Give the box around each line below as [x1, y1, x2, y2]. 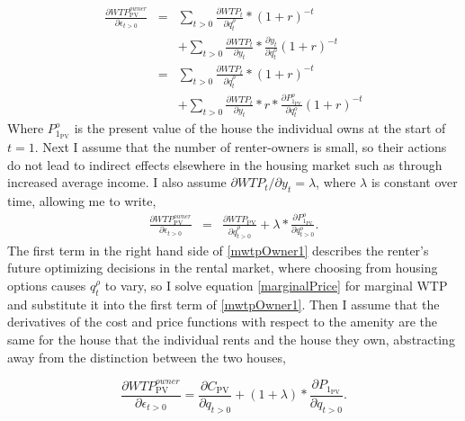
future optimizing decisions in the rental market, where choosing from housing [7, 258, 438, 277]
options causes [7, 275, 86, 294]
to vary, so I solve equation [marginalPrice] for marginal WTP [104, 275, 448, 294]
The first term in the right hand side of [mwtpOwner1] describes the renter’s [7, 240, 429, 259]
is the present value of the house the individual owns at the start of [74, 119, 446, 138]
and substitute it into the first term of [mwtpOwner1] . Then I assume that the [7, 294, 440, 313]
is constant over [371, 173, 458, 192]
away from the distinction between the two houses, [7, 347, 286, 366]
